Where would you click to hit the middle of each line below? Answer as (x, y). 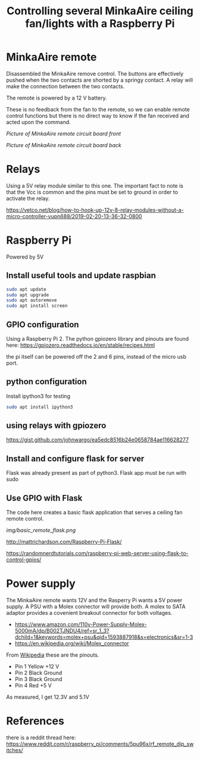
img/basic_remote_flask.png (41, 530)
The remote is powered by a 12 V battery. (57, 98)
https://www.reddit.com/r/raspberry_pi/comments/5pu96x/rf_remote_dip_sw (100, 744)
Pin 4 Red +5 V (33, 685)
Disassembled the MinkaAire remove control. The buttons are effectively (95, 73)
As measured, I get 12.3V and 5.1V (48, 697)
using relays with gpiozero (56, 426)
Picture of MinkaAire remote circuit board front (63, 133)
